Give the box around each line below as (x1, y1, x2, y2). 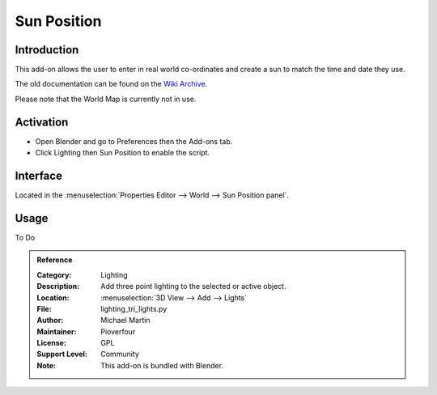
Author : (36, 316, 64, 325)
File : (36, 304, 52, 313)
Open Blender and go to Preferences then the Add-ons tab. (35, 136, 233, 146)
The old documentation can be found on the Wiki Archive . (15, 79, 208, 89)
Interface (15, 168, 62, 182)
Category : (36, 270, 72, 279)
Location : (36, 292, 70, 303)
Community (100, 349, 139, 359)
